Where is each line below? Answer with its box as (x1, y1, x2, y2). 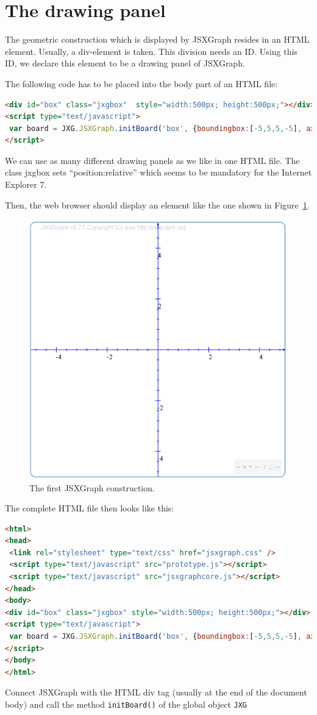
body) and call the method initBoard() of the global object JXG (5, 698, 247, 710)
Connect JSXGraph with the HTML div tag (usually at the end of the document (5, 686, 307, 699)
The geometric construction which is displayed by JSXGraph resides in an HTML (5, 33, 310, 46)
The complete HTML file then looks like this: (5, 502, 174, 514)
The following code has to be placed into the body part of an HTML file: (5, 77, 278, 90)
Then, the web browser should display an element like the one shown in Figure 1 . (5, 198, 310, 211)
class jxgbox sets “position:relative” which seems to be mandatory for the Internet (5, 166, 312, 179)
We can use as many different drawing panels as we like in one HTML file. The (5, 154, 300, 166)
